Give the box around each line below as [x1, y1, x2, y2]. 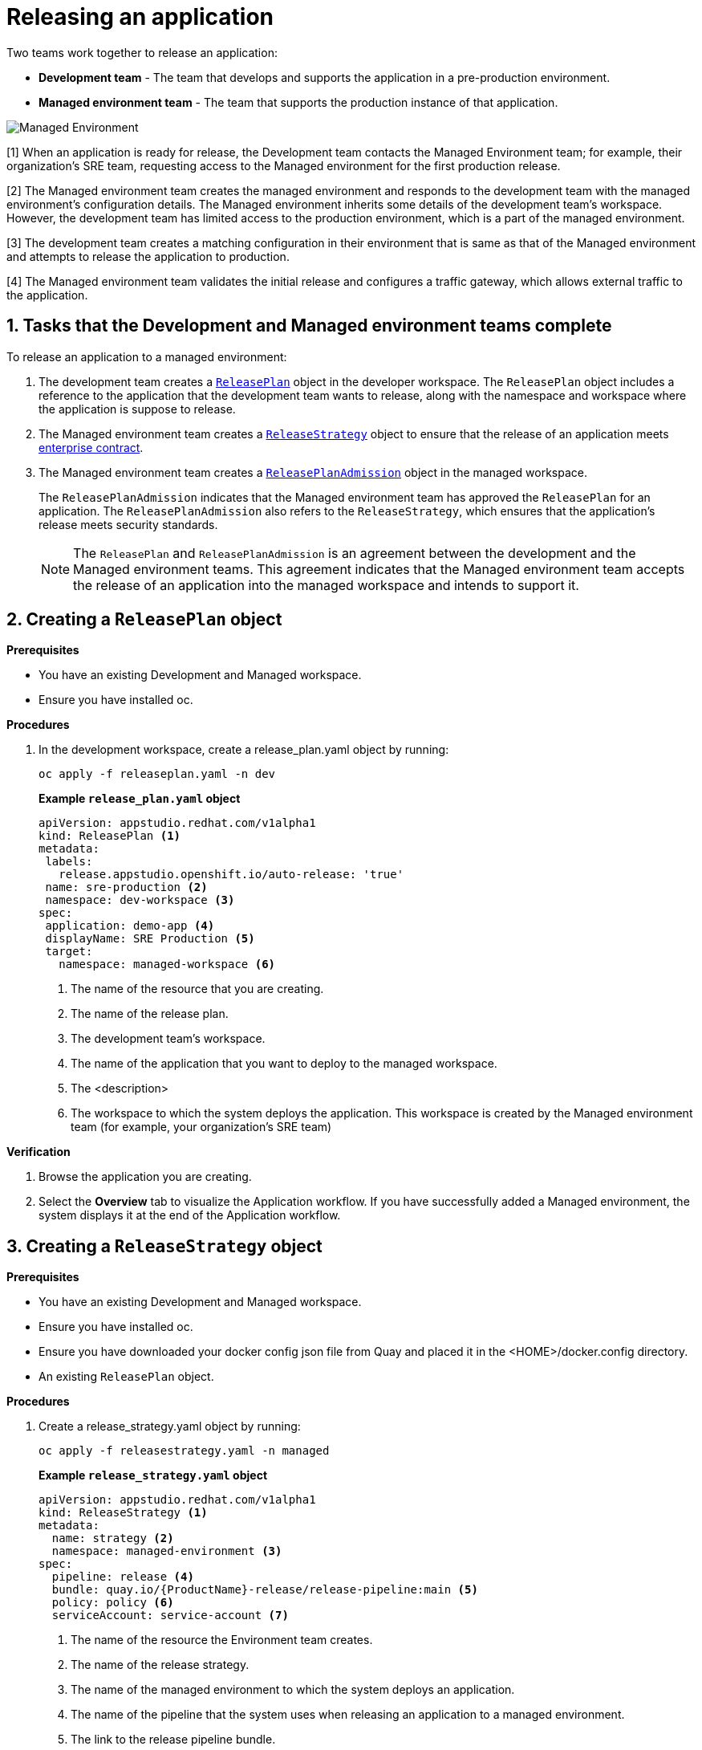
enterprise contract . [39, 440, 144, 454]
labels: [45, 855, 93, 869]
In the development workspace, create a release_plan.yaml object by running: [39, 743, 449, 757]
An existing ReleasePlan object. [39, 1369, 214, 1384]
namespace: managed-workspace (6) [59, 958, 276, 971]
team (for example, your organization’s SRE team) [71, 1120, 332, 1134]
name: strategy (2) [51, 1532, 174, 1545]
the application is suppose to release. [39, 401, 236, 416]
